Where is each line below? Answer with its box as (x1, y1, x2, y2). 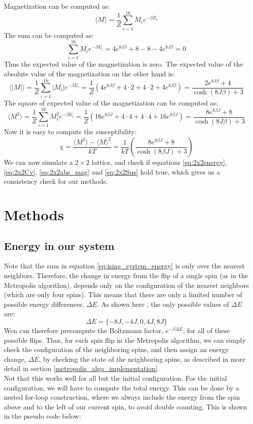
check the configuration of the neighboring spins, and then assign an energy (4, 344, 229, 354)
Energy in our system (4, 238, 115, 253)
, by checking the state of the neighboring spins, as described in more (39, 353, 246, 364)
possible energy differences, (4, 299, 84, 309)
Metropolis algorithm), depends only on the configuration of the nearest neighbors (4, 280, 249, 290)
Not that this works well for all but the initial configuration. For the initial (4, 372, 227, 383)
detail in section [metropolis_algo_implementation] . (4, 363, 160, 373)
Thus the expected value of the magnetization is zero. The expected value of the (4, 59, 243, 69)
